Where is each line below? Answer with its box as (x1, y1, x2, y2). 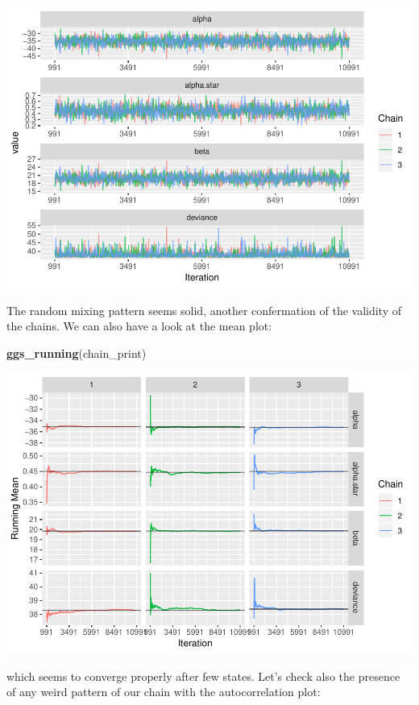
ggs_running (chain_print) (6, 344, 147, 361)
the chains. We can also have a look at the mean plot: (6, 317, 272, 334)
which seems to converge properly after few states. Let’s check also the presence (6, 667, 400, 684)
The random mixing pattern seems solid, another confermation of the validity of (6, 301, 402, 318)
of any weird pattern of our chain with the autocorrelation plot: (6, 683, 321, 700)
